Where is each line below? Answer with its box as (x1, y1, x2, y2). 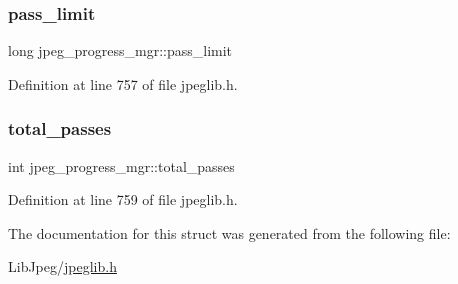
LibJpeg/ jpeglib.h (8, 256, 117, 277)
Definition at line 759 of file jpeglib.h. (8, 189, 238, 210)
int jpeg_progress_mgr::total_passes (8, 155, 235, 176)
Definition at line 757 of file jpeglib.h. (8, 73, 238, 94)
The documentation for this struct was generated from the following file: (8, 222, 451, 243)
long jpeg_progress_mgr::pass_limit (8, 40, 233, 61)
